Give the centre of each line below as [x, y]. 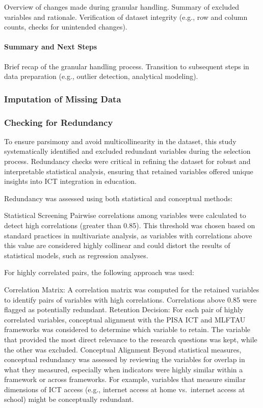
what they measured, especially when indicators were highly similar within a [124, 369]
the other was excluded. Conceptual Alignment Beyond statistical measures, [123, 349]
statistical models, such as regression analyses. [76, 255]
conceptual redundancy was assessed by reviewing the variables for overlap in [125, 359]
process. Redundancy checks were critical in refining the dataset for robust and [127, 161]
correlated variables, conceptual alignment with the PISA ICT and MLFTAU [125, 319]
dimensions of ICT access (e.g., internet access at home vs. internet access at [125, 389]
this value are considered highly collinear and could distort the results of [117, 245]
